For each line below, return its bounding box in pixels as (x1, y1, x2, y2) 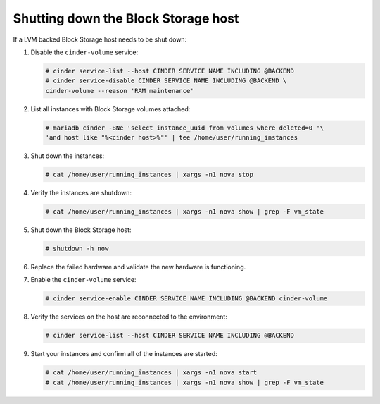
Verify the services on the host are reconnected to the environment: (30, 312, 228, 321)
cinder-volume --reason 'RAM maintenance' (45, 87, 194, 94)
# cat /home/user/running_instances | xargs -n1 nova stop (45, 171, 253, 179)
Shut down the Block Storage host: (30, 226, 132, 234)
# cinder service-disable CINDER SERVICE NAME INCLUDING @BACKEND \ (45, 77, 287, 85)
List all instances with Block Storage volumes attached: (30, 104, 191, 113)
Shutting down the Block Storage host (13, 11, 239, 26)
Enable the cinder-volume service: (30, 276, 137, 284)
